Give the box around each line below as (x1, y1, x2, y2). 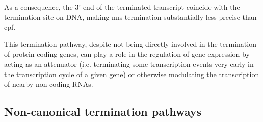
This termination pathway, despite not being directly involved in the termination (4, 38, 256, 49)
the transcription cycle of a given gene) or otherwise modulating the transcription (4, 68, 259, 79)
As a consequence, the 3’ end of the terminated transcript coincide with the (4, 2, 240, 12)
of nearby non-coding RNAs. (4, 79, 93, 89)
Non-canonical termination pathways (4, 104, 202, 119)
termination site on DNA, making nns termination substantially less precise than (4, 11, 257, 22)
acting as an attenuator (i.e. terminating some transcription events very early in (4, 58, 254, 69)
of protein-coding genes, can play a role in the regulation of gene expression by (4, 48, 250, 59)
